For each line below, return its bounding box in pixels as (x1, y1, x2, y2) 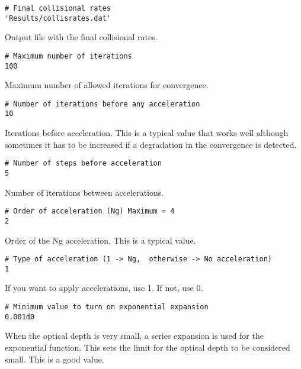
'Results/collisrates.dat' (5, 14, 111, 22)
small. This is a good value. (5, 352, 104, 365)
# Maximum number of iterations (5, 51, 132, 60)
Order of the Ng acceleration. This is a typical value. (5, 234, 196, 246)
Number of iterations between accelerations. (5, 186, 164, 198)
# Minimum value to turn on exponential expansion (5, 303, 209, 312)
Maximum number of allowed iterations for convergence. (5, 79, 209, 91)
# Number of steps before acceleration (5, 159, 162, 168)
